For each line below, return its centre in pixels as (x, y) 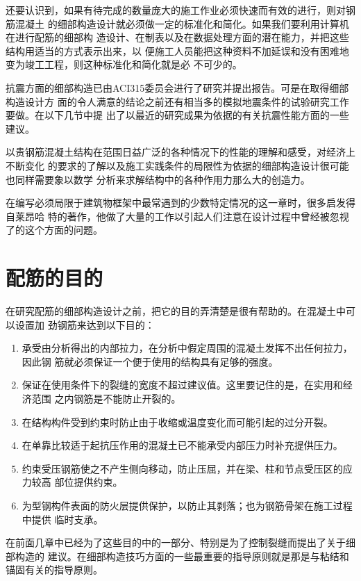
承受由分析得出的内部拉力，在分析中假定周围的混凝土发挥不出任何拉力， (187, 348)
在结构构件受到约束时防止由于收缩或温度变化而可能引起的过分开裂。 (177, 422)
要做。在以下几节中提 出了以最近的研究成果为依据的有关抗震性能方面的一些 (177, 115)
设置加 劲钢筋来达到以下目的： (85, 324)
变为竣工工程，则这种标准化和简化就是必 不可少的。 (124, 64)
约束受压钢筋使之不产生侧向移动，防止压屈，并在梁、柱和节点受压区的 (182, 468)
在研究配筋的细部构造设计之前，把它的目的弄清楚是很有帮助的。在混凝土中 (176, 311)
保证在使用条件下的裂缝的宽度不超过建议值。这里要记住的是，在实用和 (182, 385)
